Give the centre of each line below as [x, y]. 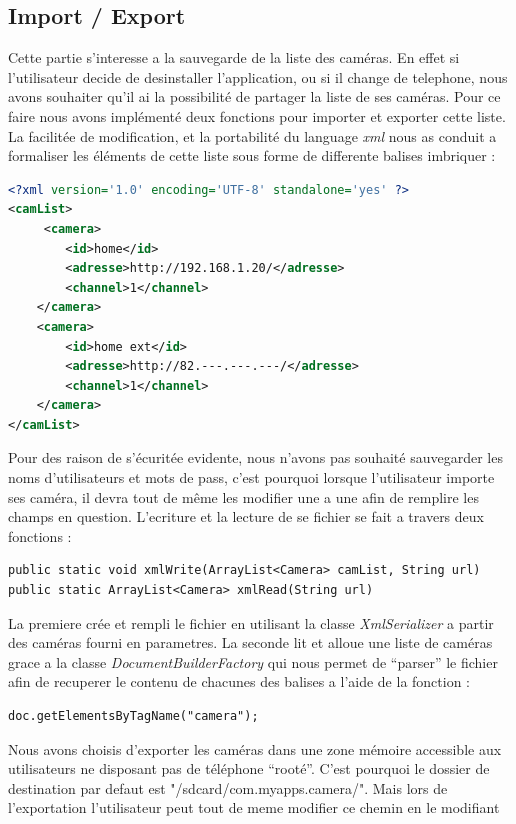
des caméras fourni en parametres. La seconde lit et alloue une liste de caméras [250, 642]
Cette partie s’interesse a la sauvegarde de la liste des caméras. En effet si [234, 57]
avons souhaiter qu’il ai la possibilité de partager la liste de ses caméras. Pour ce [254, 96]
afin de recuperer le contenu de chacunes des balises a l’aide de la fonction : [239, 681]
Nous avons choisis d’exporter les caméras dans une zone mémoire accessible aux [255, 748]
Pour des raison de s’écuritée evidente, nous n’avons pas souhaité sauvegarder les [255, 457]
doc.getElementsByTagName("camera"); [133, 716]
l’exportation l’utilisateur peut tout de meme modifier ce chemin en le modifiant [254, 807]
